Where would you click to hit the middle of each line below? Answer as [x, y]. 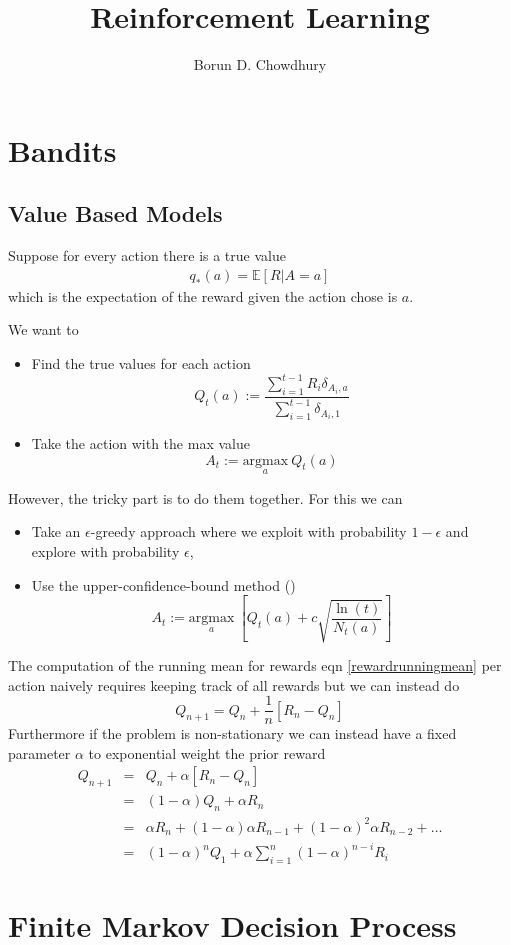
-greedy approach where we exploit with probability [248, 531]
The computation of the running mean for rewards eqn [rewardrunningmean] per [255, 665]
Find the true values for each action [141, 362]
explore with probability [105, 550]
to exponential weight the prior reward [207, 752]
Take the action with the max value [140, 442]
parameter [39, 752]
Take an [56, 531]
